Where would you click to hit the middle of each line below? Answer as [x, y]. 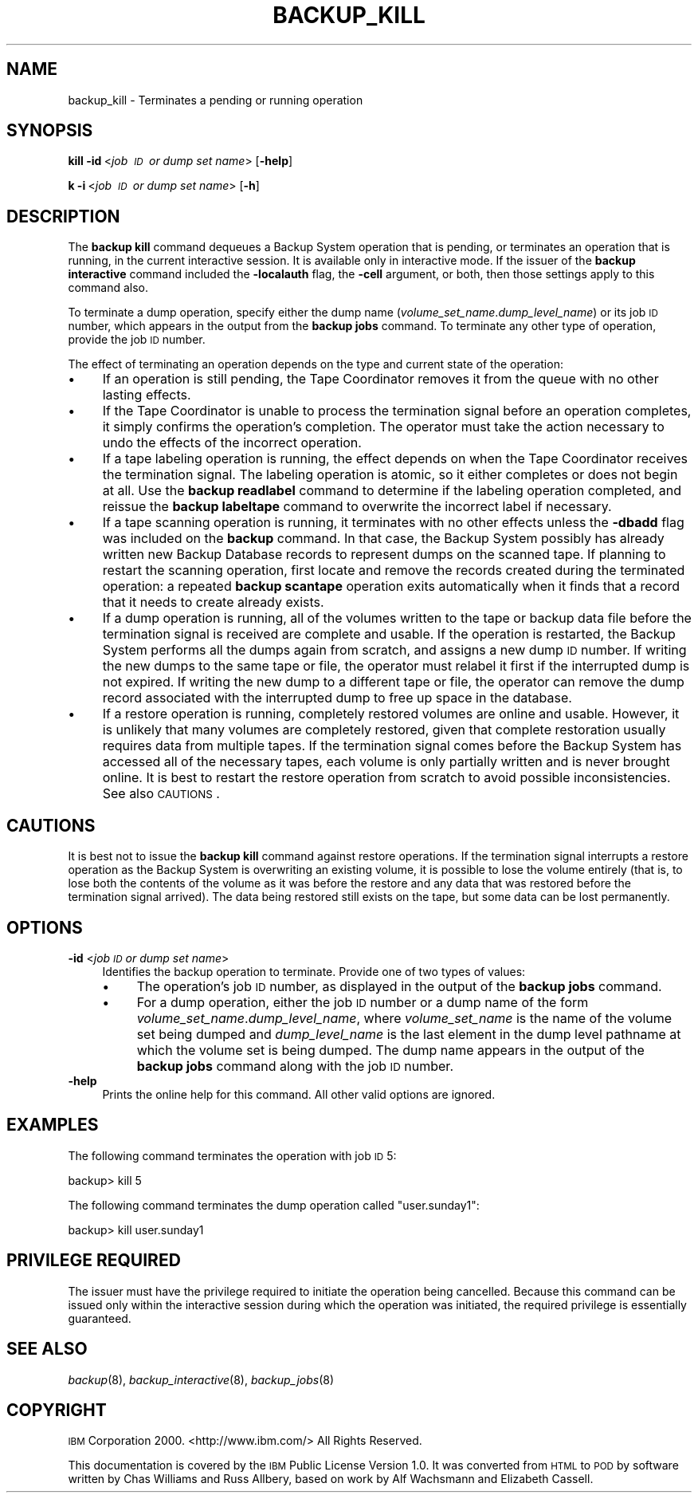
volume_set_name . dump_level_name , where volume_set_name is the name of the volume [404, 1018]
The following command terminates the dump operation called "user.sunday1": [274, 1205]
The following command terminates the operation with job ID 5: [232, 1155]
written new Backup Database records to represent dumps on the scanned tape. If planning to [384, 555]
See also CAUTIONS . [161, 794]
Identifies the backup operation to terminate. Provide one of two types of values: [314, 971]
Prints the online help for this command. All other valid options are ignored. [299, 1094]
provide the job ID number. [137, 340]
